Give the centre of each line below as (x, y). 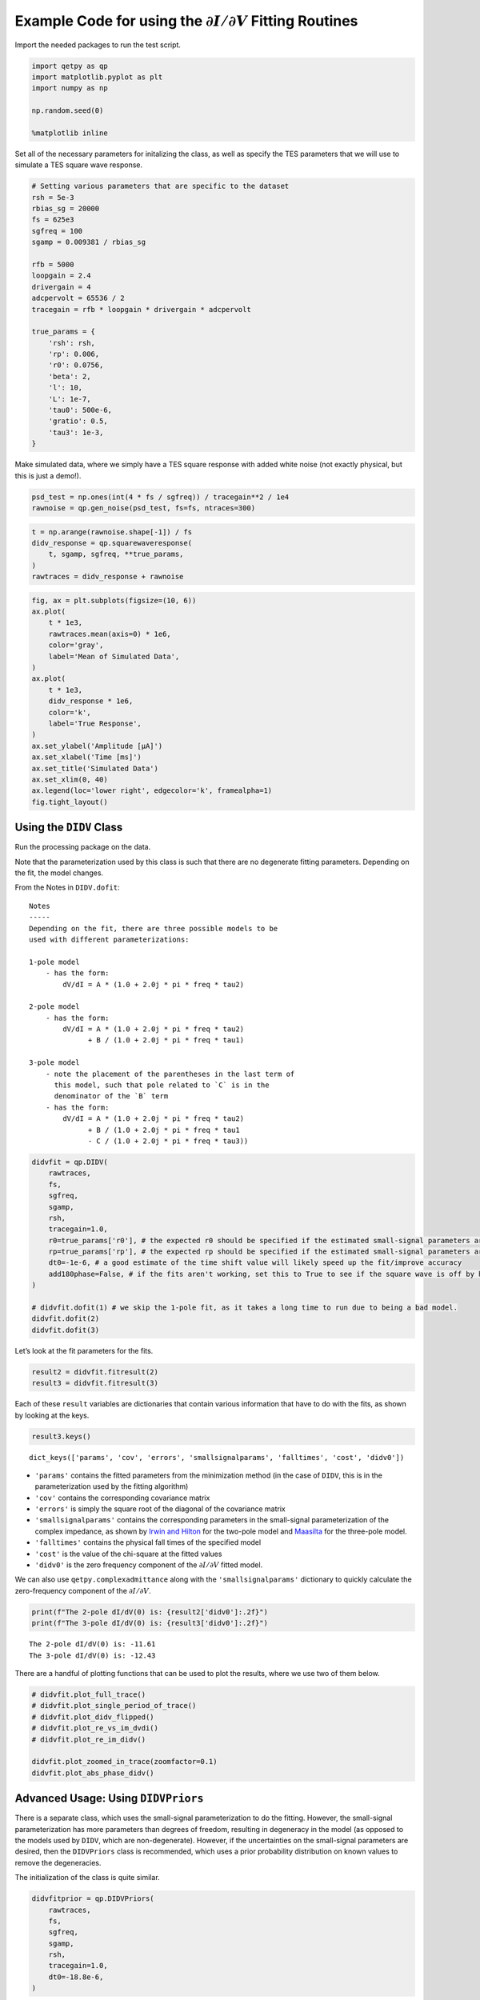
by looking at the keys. (52, 1415)
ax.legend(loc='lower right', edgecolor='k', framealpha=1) (152, 791)
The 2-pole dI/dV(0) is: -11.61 (92, 1644)
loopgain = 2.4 (61, 276)
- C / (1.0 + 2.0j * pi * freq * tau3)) (168, 1141)
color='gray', (76, 645)
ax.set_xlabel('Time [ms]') (86, 757)
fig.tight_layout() (70, 802)
